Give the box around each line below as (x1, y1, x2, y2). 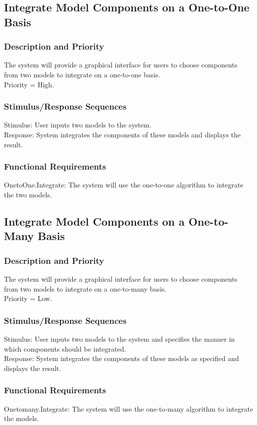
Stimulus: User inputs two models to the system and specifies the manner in (4, 333, 235, 344)
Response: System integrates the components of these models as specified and (4, 353, 239, 364)
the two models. (4, 189, 52, 199)
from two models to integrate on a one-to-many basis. (4, 283, 167, 294)
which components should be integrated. (4, 343, 126, 354)
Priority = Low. (4, 293, 52, 304)
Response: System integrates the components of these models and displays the (4, 129, 241, 139)
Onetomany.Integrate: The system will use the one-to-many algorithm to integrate (4, 403, 254, 414)
